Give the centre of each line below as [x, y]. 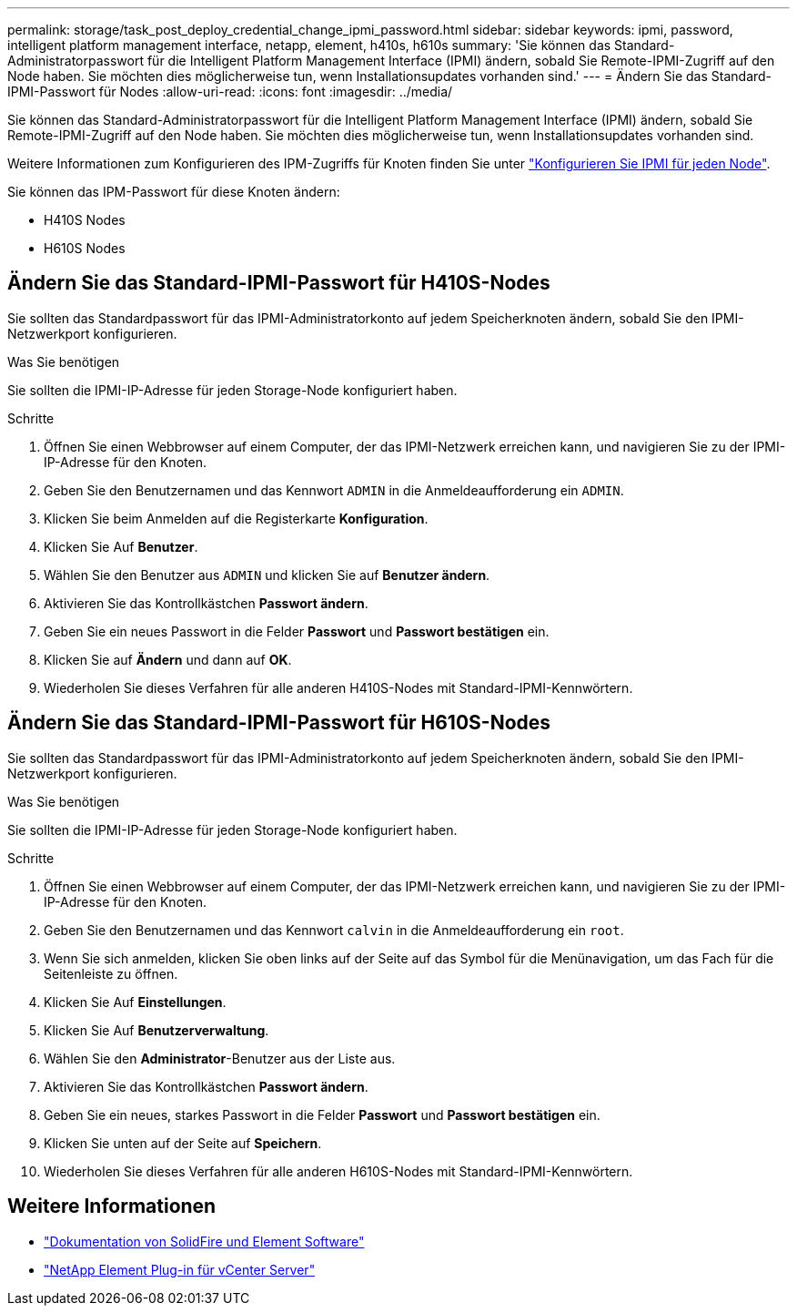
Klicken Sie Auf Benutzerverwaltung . [156, 1030]
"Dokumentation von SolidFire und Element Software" [204, 1241]
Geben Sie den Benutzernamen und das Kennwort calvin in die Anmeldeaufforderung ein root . [334, 930]
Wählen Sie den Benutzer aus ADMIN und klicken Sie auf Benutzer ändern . [267, 575]
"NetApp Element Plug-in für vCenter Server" [180, 1269]
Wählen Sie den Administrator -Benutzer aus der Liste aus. [220, 1058]
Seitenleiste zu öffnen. [111, 973]
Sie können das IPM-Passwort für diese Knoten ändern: [174, 192]
